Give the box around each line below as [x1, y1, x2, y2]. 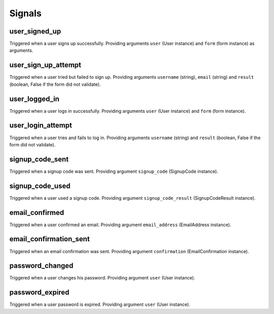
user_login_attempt [9, 121, 72, 130]
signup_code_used [9, 181, 71, 190]
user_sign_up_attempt [9, 61, 81, 70]
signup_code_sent [9, 155, 69, 164]
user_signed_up [9, 27, 61, 36]
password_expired [9, 288, 70, 297]
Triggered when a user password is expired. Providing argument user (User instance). [9, 301, 190, 307]
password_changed [9, 262, 74, 270]
